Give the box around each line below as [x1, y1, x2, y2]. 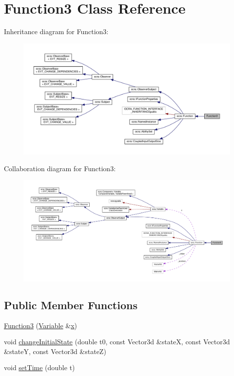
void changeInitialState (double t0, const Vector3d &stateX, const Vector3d [4, 336, 230, 347]
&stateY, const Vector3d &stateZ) [4, 346, 106, 356]
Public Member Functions [4, 297, 137, 312]
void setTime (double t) [4, 362, 75, 373]
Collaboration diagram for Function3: [4, 163, 116, 173]
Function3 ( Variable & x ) [4, 320, 78, 330]
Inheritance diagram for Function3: [4, 26, 109, 37]
